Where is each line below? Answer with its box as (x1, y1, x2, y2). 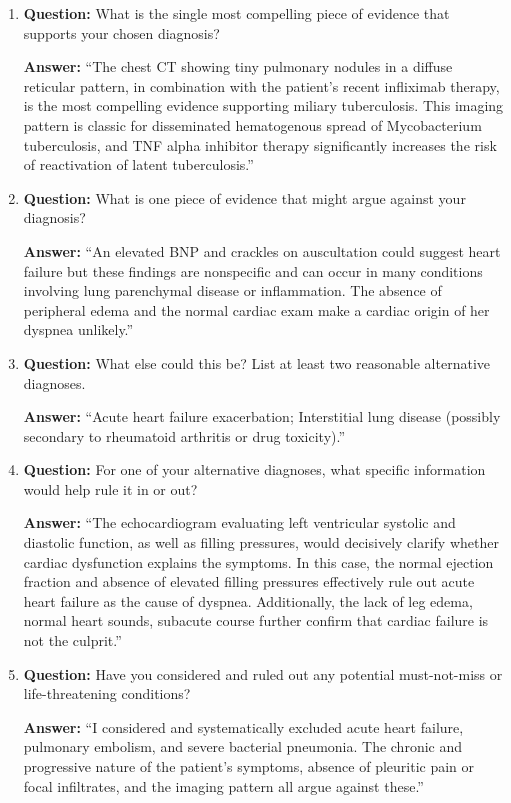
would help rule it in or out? (23, 478, 198, 499)
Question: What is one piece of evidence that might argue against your (23, 187, 466, 208)
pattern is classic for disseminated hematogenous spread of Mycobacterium (23, 114, 482, 135)
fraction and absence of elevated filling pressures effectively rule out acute (23, 571, 475, 592)
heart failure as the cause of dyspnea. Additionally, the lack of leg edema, (23, 590, 473, 611)
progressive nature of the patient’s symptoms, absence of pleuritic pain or (23, 756, 475, 776)
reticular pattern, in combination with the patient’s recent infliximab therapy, (23, 75, 500, 96)
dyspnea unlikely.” (23, 319, 134, 340)
